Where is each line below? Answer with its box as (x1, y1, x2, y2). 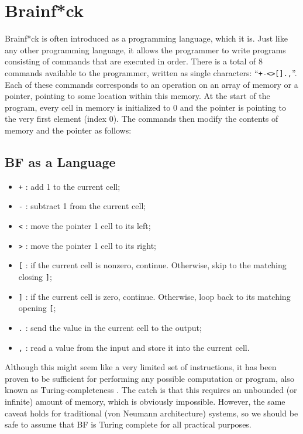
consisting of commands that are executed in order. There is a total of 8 (5, 55, 263, 67)
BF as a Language (5, 152, 116, 170)
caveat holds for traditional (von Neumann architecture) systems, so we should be (5, 406, 298, 419)
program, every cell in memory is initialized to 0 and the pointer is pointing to (5, 101, 287, 113)
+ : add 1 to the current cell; (18, 180, 120, 192)
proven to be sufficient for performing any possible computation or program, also (5, 372, 294, 384)
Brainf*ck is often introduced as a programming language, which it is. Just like (5, 32, 288, 45)
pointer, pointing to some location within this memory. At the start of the (5, 90, 270, 102)
